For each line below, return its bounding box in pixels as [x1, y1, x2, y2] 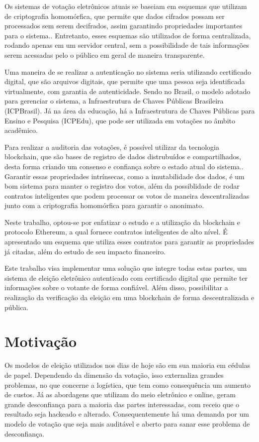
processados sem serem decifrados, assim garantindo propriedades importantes [4, 20, 243, 31]
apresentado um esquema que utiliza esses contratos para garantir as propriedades [4, 236, 255, 247]
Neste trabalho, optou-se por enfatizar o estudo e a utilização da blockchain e [4, 217, 240, 227]
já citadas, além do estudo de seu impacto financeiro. [4, 246, 166, 256]
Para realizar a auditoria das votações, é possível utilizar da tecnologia [4, 141, 219, 152]
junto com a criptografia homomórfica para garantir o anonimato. [4, 200, 204, 211]
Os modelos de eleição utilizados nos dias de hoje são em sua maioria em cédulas [4, 360, 251, 370]
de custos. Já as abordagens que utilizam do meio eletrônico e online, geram [4, 389, 236, 400]
